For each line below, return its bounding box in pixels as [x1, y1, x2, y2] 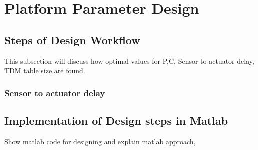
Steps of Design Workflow [4, 32, 140, 47]
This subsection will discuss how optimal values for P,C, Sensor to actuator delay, [4, 55, 254, 66]
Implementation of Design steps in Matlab [4, 113, 228, 128]
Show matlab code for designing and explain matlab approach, [4, 136, 196, 146]
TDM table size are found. [4, 65, 85, 76]
